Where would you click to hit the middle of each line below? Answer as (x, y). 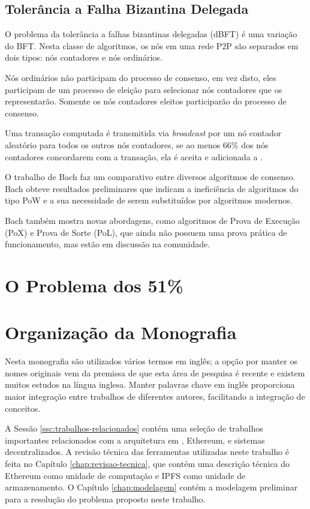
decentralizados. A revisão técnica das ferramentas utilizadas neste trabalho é (147, 452)
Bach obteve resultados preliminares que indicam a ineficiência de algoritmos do (152, 188)
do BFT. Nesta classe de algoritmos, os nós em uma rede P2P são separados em (152, 45)
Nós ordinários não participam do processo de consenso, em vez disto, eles (141, 77)
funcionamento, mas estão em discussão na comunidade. (108, 244)
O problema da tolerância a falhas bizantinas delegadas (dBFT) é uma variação (151, 34)
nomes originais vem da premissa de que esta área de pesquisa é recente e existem (155, 372)
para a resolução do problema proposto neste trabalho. (105, 498)
